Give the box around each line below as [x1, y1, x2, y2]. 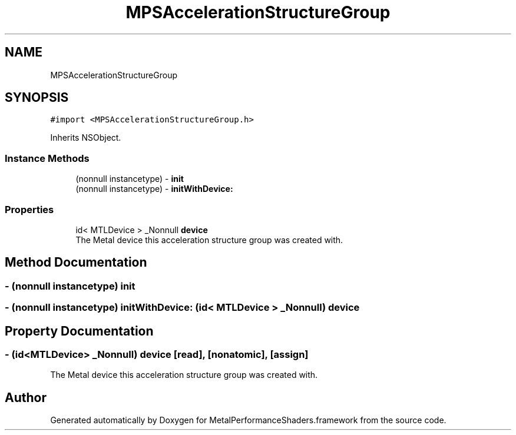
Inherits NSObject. [50, 132, 121, 143]
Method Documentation [5, 255, 147, 270]
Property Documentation [5, 323, 154, 338]
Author [5, 390, 47, 405]
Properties [5, 203, 54, 215]
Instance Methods [5, 152, 90, 164]
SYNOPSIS [5, 90, 69, 105]
